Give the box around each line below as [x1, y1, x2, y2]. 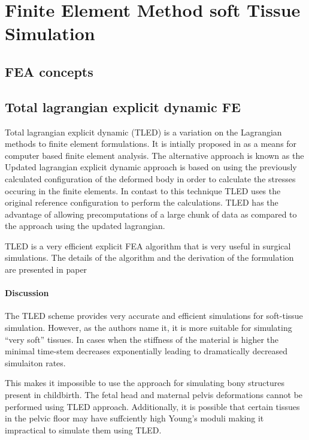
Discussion [5, 287, 49, 299]
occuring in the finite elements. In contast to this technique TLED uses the [5, 184, 281, 197]
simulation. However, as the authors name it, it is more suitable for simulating [5, 321, 292, 334]
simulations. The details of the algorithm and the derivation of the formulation [5, 251, 294, 264]
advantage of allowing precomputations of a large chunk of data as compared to [5, 207, 297, 220]
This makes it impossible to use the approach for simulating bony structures [5, 376, 285, 389]
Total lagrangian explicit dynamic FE [5, 97, 241, 116]
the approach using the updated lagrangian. [5, 219, 165, 232]
